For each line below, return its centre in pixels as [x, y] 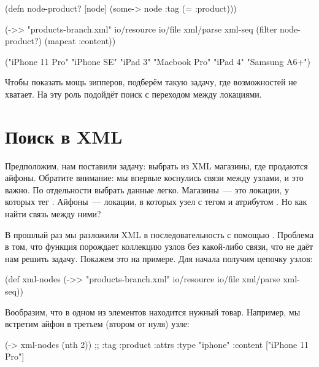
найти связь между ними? [53, 214]
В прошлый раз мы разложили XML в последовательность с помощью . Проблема [159, 234]
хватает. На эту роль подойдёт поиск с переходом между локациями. [133, 94]
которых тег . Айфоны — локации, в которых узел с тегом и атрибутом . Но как [156, 202]
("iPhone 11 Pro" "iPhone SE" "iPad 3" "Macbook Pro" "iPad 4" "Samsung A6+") [158, 61]
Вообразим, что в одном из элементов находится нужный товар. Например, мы [153, 311]
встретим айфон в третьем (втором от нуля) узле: [97, 324]
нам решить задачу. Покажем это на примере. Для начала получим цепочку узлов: [159, 258]
